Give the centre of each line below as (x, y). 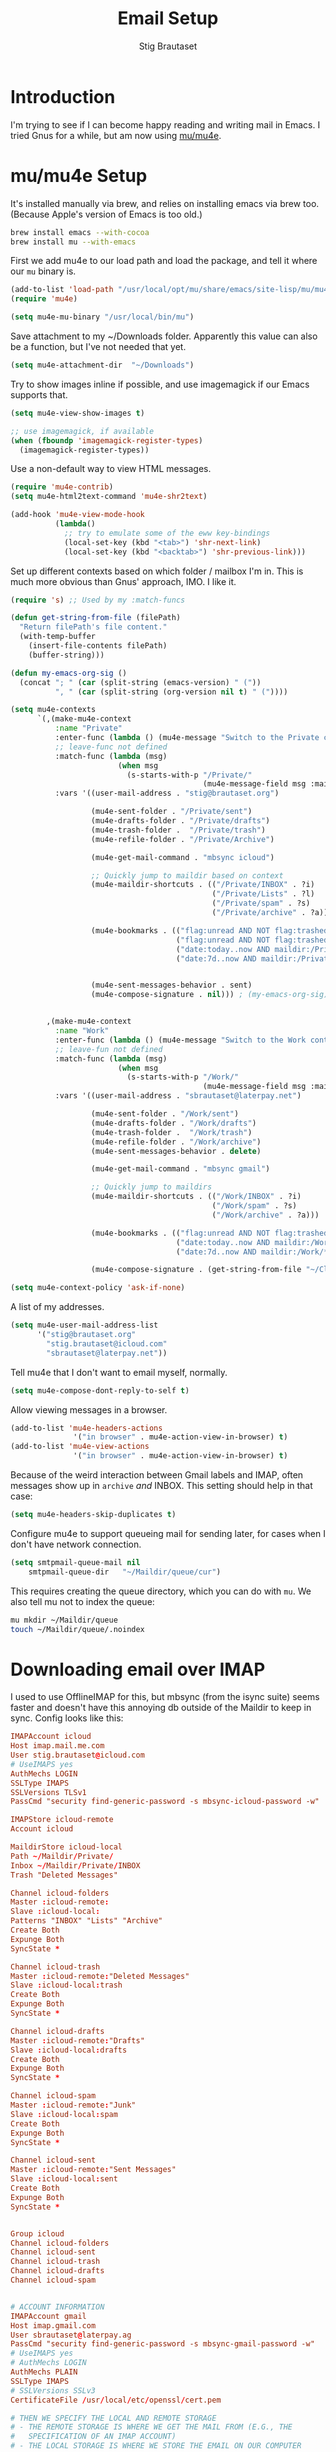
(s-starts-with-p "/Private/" (189, 775)
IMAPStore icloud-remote (62, 1820)
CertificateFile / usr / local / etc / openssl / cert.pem (116, 2400)
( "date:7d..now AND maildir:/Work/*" (254, 1252)
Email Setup (168, 18)
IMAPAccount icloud (51, 1737)
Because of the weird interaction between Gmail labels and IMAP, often (157, 1475)
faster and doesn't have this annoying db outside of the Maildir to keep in (161, 1708)
